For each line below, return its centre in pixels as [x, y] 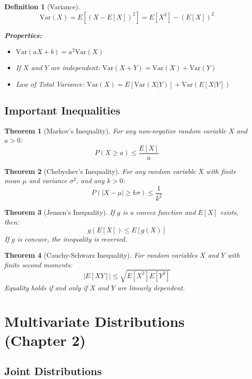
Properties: [23, 35]
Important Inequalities [63, 110]
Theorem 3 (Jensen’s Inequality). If [60, 212]
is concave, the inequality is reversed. [72, 238]
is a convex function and [159, 212]
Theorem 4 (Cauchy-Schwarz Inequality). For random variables [101, 255]
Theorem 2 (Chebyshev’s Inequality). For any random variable [100, 171]
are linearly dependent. [151, 287]
